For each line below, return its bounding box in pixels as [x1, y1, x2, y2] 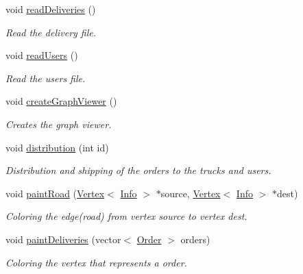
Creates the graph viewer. [5, 116, 112, 131]
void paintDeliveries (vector [5, 232, 121, 246]
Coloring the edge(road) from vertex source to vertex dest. [5, 209, 247, 223]
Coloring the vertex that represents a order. [5, 255, 187, 269]
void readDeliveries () [5, 2, 96, 16]
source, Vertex [160, 186, 221, 200]
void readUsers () [5, 48, 78, 62]
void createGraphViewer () [5, 94, 117, 108]
